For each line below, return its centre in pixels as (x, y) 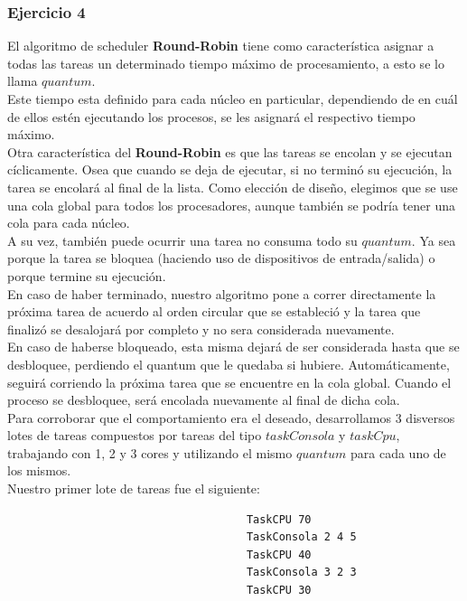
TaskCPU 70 (279, 519)
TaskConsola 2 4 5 (301, 537)
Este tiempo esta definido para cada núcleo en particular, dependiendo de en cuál (233, 99)
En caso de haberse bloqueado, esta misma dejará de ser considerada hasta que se (233, 347)
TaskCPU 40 (279, 554)
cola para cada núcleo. (69, 223)
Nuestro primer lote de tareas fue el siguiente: (134, 488)
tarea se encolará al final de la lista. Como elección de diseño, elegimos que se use (233, 187)
